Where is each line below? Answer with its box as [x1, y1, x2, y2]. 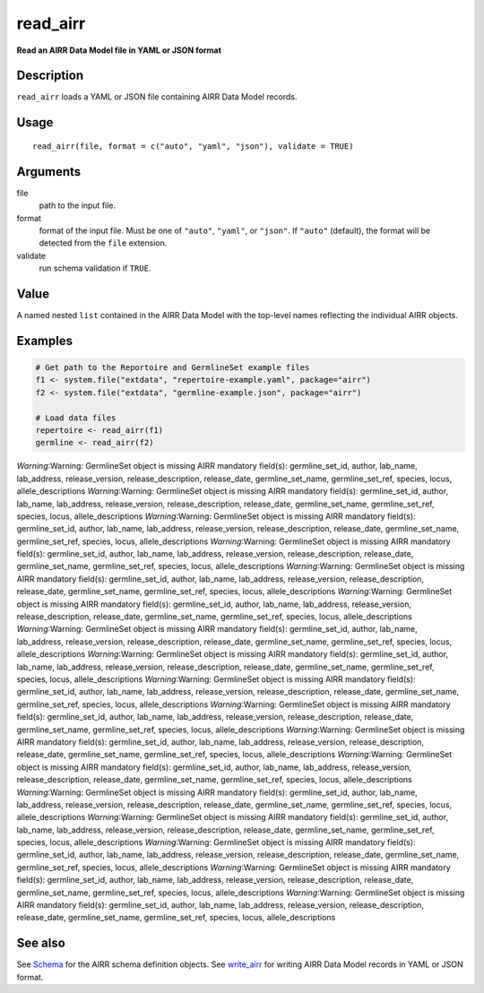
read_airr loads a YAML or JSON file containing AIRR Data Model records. [16, 91, 298, 102]
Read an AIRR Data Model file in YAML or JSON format [16, 45, 221, 56]
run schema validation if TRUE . [39, 263, 151, 273]
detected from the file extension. [39, 237, 168, 248]
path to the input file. [39, 200, 117, 211]
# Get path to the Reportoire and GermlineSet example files [35, 363, 310, 373]
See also [16, 936, 66, 951]
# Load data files [35, 412, 117, 423]
